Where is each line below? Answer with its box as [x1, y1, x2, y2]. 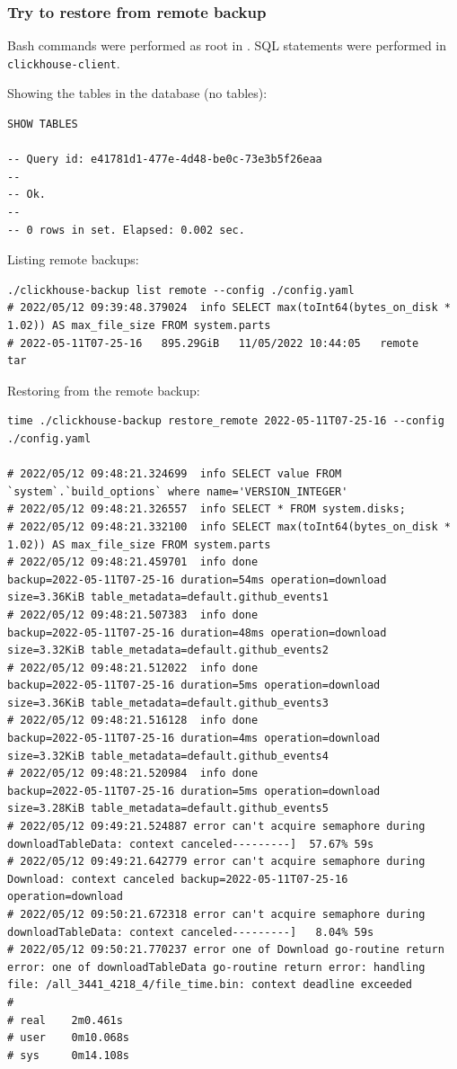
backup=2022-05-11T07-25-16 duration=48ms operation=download [7, 626, 387, 639]
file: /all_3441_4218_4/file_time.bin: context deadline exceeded [7, 978, 413, 992]
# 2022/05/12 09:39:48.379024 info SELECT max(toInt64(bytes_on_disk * [7, 301, 451, 315]
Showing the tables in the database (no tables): [7, 84, 268, 102]
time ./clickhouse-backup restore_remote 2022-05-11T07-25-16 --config [7, 414, 444, 428]
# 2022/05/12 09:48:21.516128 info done [7, 714, 259, 727]
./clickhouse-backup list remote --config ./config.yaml [7, 283, 355, 297]
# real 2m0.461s [7, 1013, 123, 1027]
